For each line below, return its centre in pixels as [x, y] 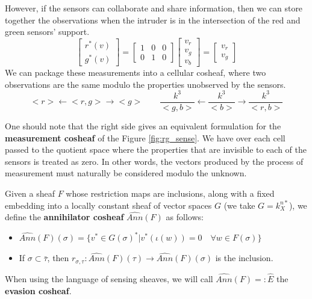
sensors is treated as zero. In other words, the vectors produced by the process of [154, 161]
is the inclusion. [244, 258]
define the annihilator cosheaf [64, 217]
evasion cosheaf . [38, 290]
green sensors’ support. [47, 32]
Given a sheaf [30, 193]
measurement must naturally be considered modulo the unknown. [126, 173]
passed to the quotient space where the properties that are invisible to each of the [156, 149]
